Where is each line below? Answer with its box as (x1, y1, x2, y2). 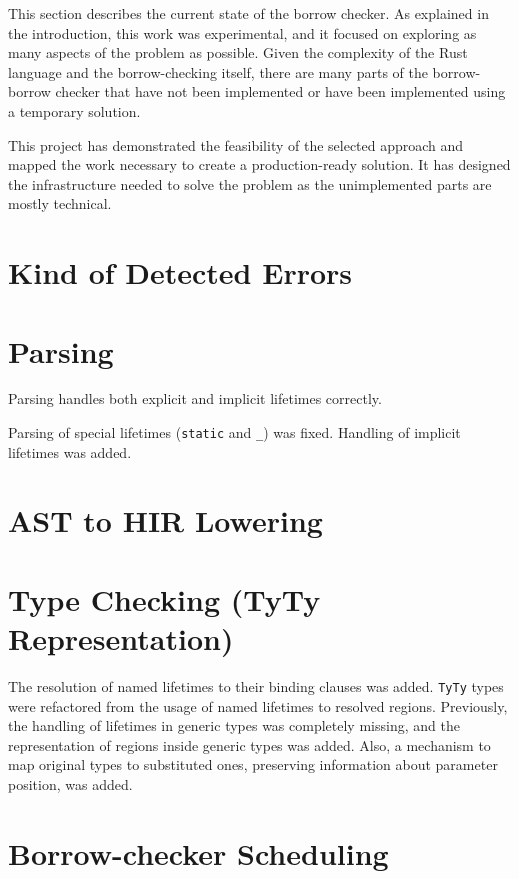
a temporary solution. (8, 100, 141, 121)
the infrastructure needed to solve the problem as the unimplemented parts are (8, 173, 492, 194)
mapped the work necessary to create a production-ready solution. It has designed (8, 154, 511, 175)
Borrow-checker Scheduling (8, 832, 389, 873)
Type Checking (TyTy (8, 578, 321, 619)
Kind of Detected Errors (8, 252, 353, 293)
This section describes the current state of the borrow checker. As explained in (8, 3, 489, 23)
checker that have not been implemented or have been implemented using (55, 81, 506, 102)
